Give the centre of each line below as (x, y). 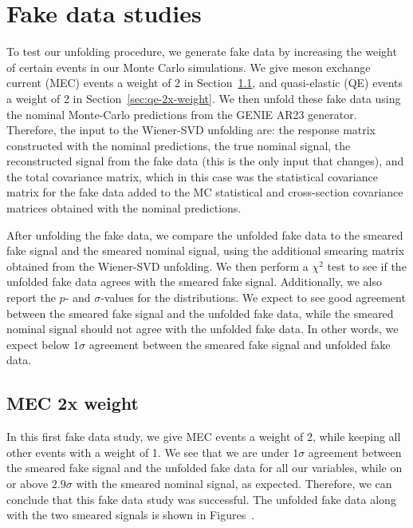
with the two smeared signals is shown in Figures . (131, 515)
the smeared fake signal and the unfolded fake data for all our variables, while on (205, 468)
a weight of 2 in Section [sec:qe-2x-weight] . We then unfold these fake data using (204, 98)
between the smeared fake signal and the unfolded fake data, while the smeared (200, 313)
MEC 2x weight (73, 403)
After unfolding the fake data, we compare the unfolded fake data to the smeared (205, 234)
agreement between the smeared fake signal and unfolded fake (240, 344)
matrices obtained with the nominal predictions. (124, 208)
